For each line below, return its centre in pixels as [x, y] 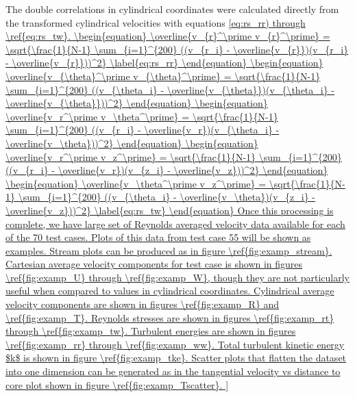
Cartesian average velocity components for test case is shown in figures [154, 264]
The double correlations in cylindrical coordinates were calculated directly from [172, 9]
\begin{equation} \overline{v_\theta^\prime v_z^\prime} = [136, 183]
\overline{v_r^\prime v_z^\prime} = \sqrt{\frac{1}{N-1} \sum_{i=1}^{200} [174, 156]
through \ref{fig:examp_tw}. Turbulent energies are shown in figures [151, 331]
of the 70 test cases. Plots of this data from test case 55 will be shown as [158, 237]
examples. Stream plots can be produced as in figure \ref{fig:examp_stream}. [169, 250]
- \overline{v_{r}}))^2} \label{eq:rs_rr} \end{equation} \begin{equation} [164, 63]
